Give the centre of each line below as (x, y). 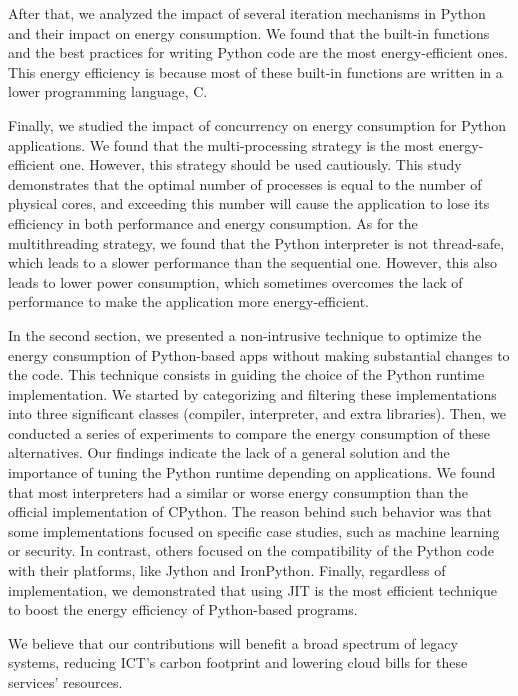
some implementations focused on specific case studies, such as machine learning (254, 530)
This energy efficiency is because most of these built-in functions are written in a (255, 71)
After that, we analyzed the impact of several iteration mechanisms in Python (247, 13)
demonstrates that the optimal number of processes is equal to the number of (245, 183)
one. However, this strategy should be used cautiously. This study (260, 164)
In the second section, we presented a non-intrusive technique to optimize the (245, 334)
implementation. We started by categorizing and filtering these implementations (252, 393)
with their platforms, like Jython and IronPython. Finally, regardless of (227, 570)
